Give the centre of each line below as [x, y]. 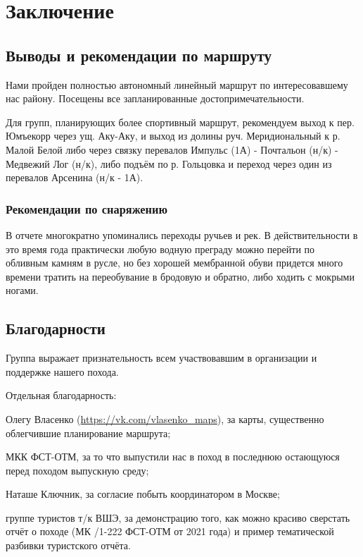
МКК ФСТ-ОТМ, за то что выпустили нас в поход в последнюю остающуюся [173, 457]
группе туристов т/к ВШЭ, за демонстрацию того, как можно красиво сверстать [178, 517]
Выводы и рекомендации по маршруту [139, 55]
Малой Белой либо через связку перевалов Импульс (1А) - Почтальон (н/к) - [172, 149]
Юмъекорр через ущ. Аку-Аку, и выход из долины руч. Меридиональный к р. [173, 136]
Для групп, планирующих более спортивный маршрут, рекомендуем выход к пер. [180, 122]
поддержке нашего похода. [62, 371]
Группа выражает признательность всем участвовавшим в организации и [161, 358]
